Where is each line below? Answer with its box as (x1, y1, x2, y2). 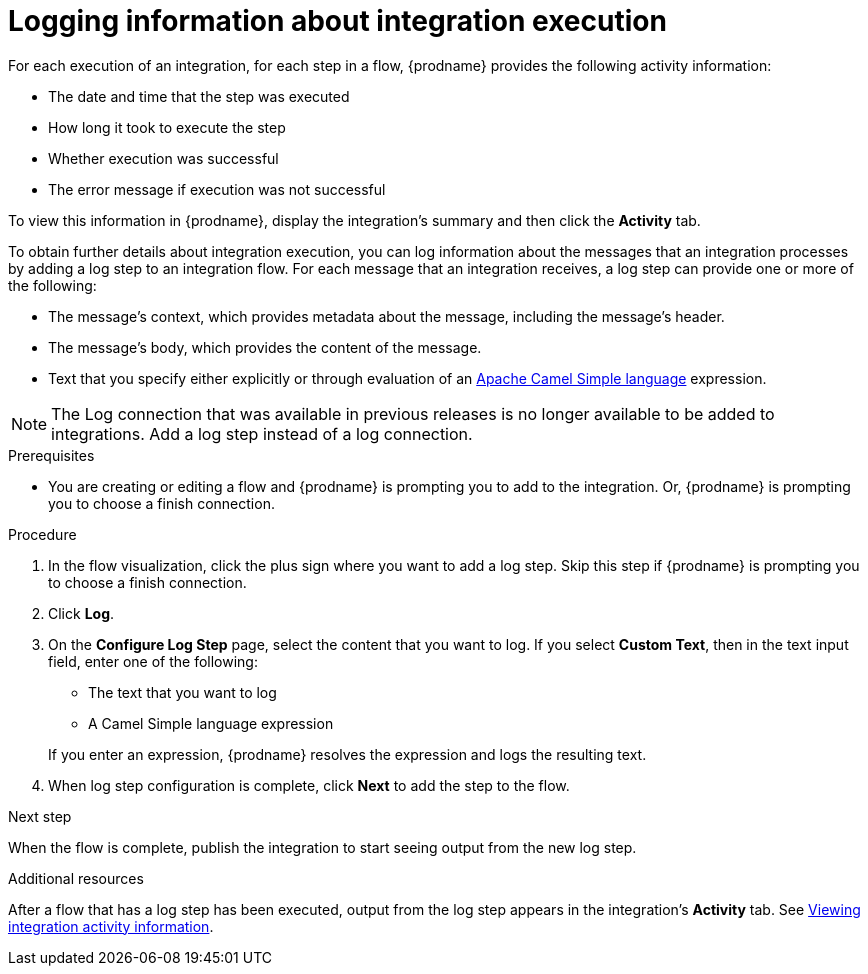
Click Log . (48, 604, 115, 622)
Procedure (8, 525, 77, 543)
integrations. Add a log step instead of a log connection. (51, 423, 473, 444)
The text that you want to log (88, 683, 277, 701)
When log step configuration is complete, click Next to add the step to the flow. (48, 776, 570, 794)
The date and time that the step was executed (48, 87, 350, 105)
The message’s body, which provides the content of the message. (48, 338, 482, 356)
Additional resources (8, 869, 144, 887)
